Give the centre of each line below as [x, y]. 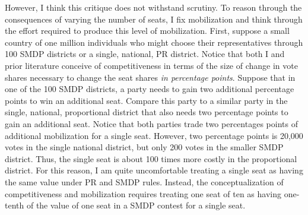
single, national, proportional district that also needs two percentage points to [147, 112]
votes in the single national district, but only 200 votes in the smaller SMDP [144, 147]
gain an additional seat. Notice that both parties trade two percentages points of [151, 123]
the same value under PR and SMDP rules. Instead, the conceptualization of [144, 181]
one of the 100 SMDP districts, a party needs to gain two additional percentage [150, 89]
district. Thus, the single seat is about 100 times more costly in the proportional [151, 158]
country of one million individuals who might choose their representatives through [154, 42]
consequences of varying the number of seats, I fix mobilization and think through [154, 19]
